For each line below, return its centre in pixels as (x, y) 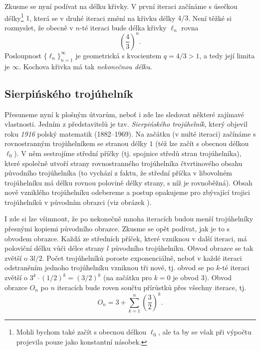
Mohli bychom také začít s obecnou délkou (81, 332)
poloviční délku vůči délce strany (55, 248)
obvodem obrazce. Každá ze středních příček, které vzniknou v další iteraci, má (126, 238)
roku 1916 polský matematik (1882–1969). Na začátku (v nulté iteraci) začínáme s (130, 133)
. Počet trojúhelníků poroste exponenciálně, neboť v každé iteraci (142, 258)
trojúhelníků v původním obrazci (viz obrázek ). (78, 202)
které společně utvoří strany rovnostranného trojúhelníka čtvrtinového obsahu (124, 163)
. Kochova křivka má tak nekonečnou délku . (86, 66)
